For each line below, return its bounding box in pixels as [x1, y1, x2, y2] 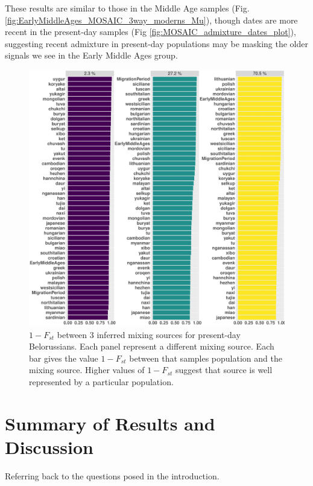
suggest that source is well [175, 363, 273, 376]
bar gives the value [29, 351, 98, 364]
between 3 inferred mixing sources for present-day [57, 328, 241, 341]
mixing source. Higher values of [29, 363, 145, 376]
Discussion [5, 434, 93, 459]
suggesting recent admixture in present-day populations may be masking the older [5, 37, 308, 50]
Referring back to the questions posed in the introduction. [5, 469, 220, 482]
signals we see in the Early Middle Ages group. [5, 49, 178, 62]
